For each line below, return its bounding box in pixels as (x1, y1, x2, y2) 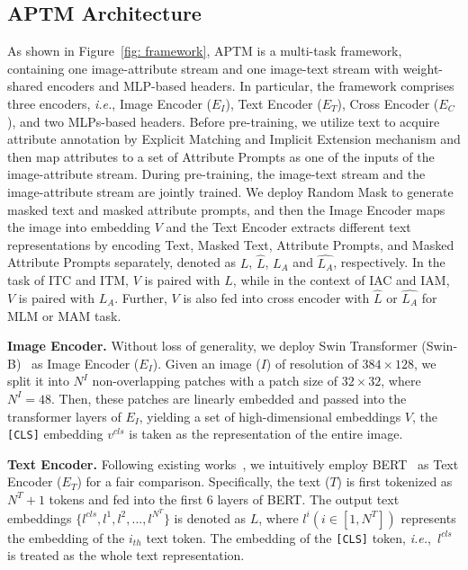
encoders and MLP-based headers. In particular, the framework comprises (47, 76, 454, 95)
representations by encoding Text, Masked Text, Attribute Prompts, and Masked (7, 235, 454, 254)
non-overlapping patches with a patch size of (92, 371, 338, 390)
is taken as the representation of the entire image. (129, 424, 403, 443)
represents (400, 508, 456, 527)
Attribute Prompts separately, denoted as (7, 253, 237, 272)
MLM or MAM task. (7, 306, 121, 325)
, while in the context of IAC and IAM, (232, 271, 450, 289)
